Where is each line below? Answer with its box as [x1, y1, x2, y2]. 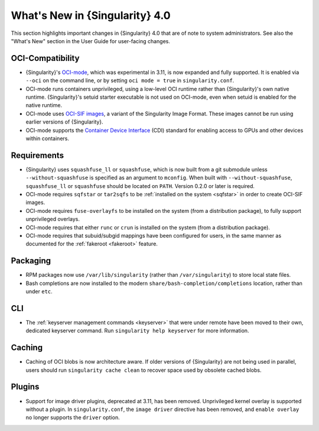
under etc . [25, 288, 53, 295]
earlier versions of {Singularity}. [25, 118, 103, 125]
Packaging [11, 256, 51, 266]
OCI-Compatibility [11, 53, 80, 63]
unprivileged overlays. [25, 216, 80, 223]
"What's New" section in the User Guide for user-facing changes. [11, 37, 171, 44]
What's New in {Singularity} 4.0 [11, 9, 171, 22]
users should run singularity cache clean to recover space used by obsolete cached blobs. [25, 367, 262, 374]
